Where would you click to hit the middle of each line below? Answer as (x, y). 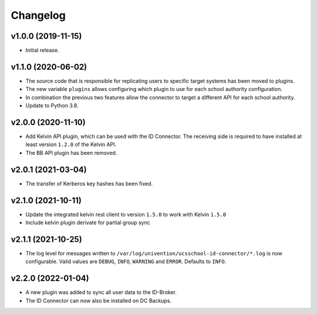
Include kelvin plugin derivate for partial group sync (88, 222)
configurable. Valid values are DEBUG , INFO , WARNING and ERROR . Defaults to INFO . (126, 262)
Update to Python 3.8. (52, 106)
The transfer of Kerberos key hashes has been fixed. (89, 183)
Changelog (38, 15)
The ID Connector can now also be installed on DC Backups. (99, 301)
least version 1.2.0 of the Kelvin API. (71, 144)
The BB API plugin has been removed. (71, 153)
